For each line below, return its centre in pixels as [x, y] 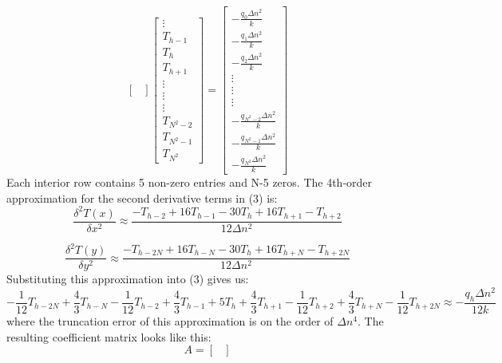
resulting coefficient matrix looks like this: [109, 336]
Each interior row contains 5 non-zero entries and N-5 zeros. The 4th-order [190, 182]
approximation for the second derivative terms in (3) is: [142, 197]
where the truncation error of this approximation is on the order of [170, 320]
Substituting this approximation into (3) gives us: [128, 279]
